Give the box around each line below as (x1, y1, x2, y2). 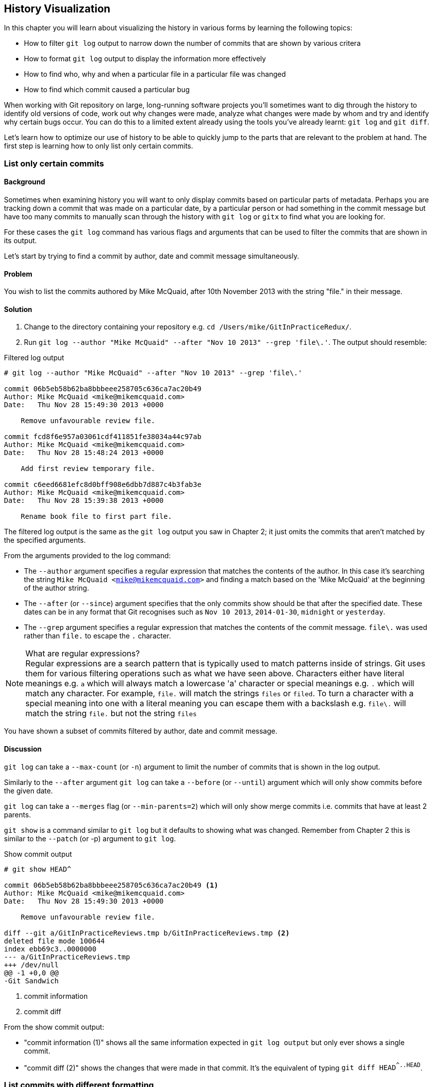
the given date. (4, 786, 53, 795)
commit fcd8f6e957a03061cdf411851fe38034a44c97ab (4, 433, 202, 441)
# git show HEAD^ (4, 865, 71, 873)
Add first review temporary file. (20, 465, 155, 473)
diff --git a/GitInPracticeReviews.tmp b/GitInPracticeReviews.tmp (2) (4, 929, 290, 937)
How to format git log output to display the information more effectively (24, 54, 266, 63)
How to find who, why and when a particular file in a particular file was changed (24, 70, 286, 79)
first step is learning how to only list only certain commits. (4, 142, 193, 151)
